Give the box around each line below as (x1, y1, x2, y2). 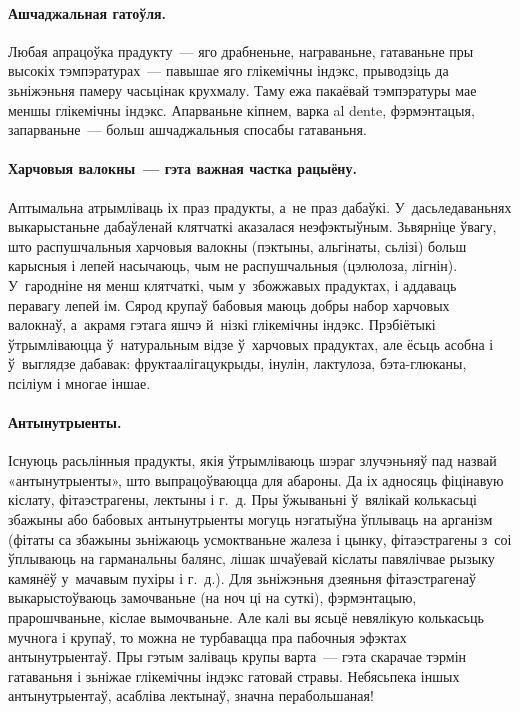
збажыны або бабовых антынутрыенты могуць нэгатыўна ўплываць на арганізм (8, 509, 493, 530)
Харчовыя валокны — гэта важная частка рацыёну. (8, 158, 357, 179)
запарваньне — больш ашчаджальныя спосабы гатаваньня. (8, 119, 367, 140)
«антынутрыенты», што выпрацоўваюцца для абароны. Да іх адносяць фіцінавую (8, 469, 504, 490)
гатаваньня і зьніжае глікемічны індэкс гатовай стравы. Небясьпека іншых (8, 665, 460, 686)
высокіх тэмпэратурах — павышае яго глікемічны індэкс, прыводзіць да (8, 60, 449, 81)
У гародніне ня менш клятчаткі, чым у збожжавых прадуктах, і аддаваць (8, 274, 457, 295)
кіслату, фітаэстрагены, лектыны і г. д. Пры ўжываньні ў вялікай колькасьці (8, 489, 477, 510)
